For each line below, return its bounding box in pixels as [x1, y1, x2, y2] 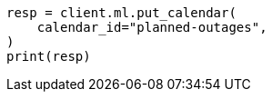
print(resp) [6, 49, 91, 64]
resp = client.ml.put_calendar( [6, 5, 237, 20]
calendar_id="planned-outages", [36, 20, 267, 35]
